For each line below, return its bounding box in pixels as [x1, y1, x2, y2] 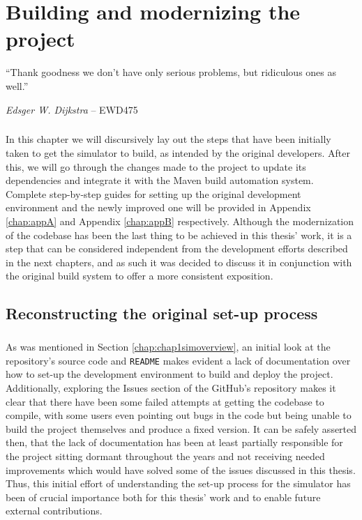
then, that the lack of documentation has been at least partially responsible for [6, 435, 343, 450]
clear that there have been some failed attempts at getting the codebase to [6, 394, 324, 408]
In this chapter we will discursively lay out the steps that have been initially [6, 132, 331, 146]
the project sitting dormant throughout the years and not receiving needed [6, 448, 325, 463]
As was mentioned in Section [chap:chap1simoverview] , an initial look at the [6, 339, 331, 354]
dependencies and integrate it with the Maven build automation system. [6, 173, 314, 188]
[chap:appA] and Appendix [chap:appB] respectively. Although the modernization [6, 214, 354, 229]
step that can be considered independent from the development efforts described [6, 241, 348, 256]
